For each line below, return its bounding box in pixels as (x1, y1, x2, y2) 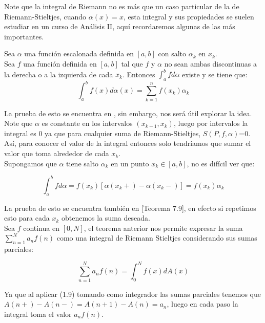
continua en (23, 222, 59, 233)
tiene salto (66, 158, 99, 168)
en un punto (111, 158, 149, 168)
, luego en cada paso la (167, 298, 238, 309)
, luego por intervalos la (173, 118, 248, 128)
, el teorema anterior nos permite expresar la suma (84, 222, 243, 233)
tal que (121, 58, 143, 69)
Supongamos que (4, 158, 57, 168)
